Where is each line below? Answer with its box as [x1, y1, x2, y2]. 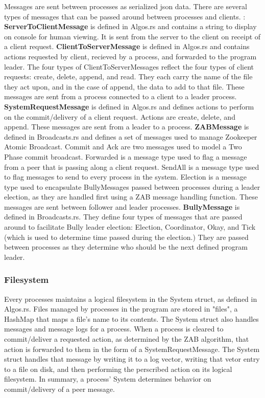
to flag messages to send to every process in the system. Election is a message [4, 171, 247, 182]
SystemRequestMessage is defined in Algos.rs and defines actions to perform [4, 101, 254, 112]
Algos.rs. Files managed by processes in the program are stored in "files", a [4, 303, 238, 314]
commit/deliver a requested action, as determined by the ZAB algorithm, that [4, 334, 249, 344]
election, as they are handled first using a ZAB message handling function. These [4, 191, 258, 202]
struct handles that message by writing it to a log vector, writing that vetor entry [4, 353, 260, 364]
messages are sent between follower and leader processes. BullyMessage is [4, 201, 240, 212]
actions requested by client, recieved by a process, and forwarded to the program [4, 51, 257, 61]
